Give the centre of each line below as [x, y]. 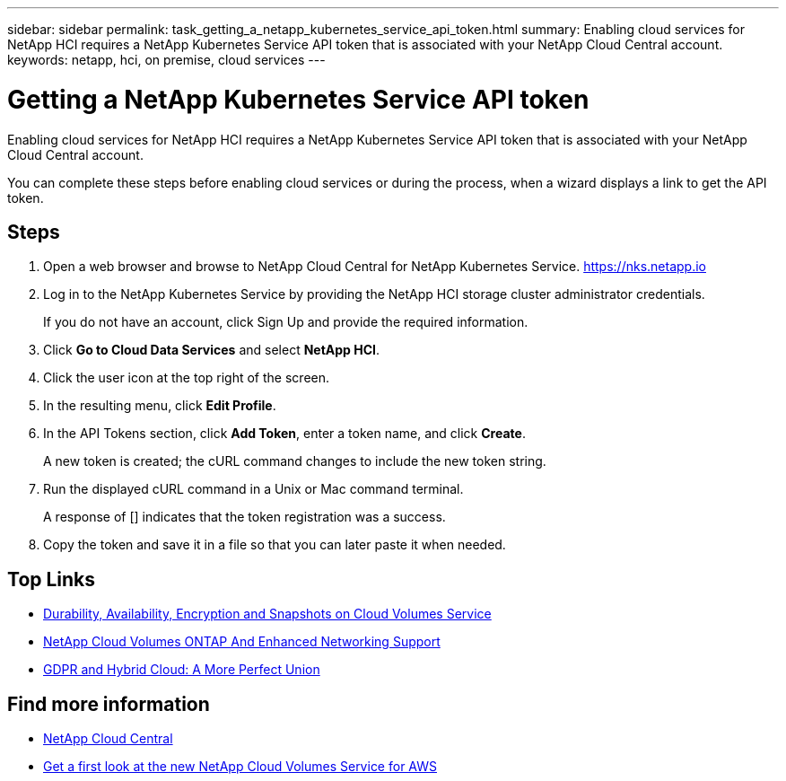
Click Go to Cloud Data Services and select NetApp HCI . [212, 350]
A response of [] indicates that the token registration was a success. [245, 517]
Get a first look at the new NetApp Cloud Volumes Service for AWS [240, 767]
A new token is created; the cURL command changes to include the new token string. [295, 461]
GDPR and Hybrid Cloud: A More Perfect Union [182, 670]
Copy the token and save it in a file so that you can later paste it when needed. [275, 545]
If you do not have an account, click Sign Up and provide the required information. [286, 322]
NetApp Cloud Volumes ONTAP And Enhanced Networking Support [242, 642]
